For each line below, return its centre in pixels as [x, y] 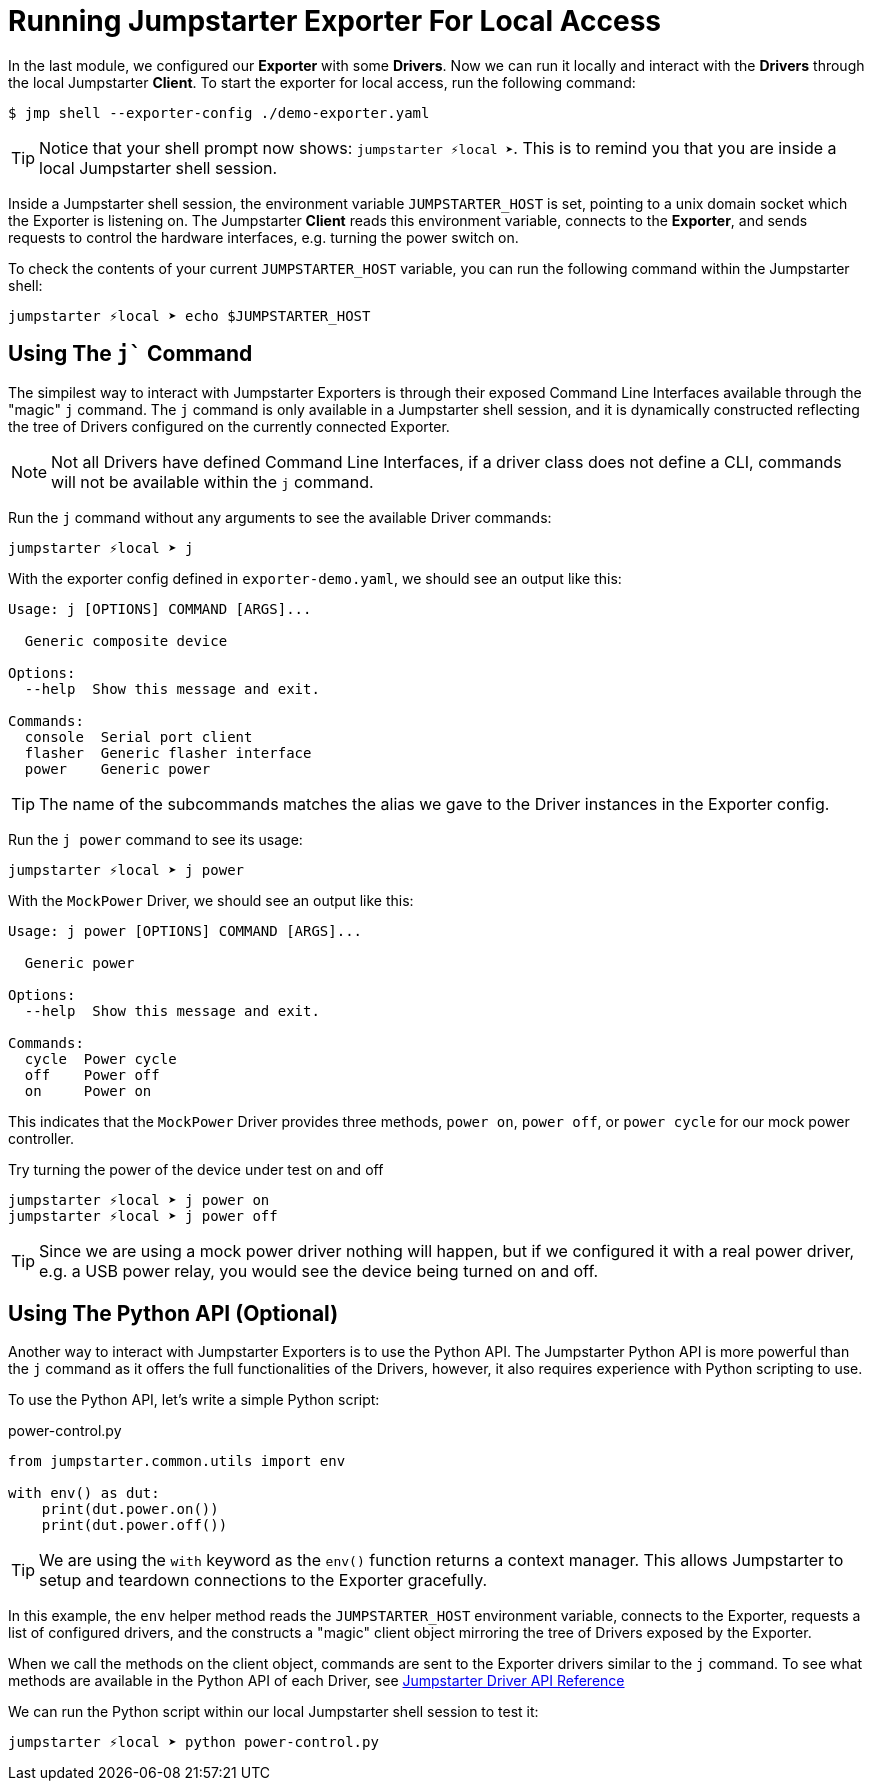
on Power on [88, 1090]
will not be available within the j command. [212, 481]
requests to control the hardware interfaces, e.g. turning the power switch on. [263, 237]
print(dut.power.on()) [130, 1509]
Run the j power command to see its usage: [155, 839]
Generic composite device [126, 640]
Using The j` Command [130, 354]
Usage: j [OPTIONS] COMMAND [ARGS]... [160, 608]
